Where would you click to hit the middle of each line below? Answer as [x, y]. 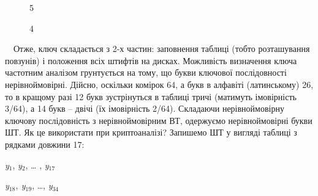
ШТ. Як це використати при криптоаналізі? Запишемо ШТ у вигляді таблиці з [151, 132]
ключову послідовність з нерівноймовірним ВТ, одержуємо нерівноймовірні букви [159, 120]
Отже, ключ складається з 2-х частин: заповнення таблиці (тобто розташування [161, 49]
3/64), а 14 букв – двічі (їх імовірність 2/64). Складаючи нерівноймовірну [145, 108]
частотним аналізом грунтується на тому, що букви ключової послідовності [146, 72]
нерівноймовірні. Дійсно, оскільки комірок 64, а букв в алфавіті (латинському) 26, [159, 84]
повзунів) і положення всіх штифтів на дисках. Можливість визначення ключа [151, 60]
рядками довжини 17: [45, 144]
